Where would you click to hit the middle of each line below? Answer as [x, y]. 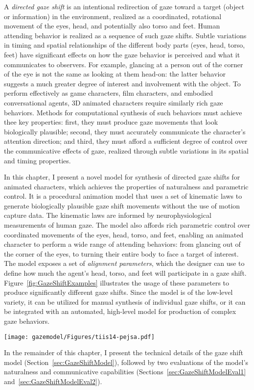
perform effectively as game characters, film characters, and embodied [109, 93]
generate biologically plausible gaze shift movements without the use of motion [122, 205]
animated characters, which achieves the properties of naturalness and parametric [126, 186]
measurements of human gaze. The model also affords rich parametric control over [127, 225]
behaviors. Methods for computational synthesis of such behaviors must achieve [123, 112]
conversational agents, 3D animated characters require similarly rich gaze [114, 102]
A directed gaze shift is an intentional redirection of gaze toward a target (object [124, 6]
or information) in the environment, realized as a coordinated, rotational [113, 16]
